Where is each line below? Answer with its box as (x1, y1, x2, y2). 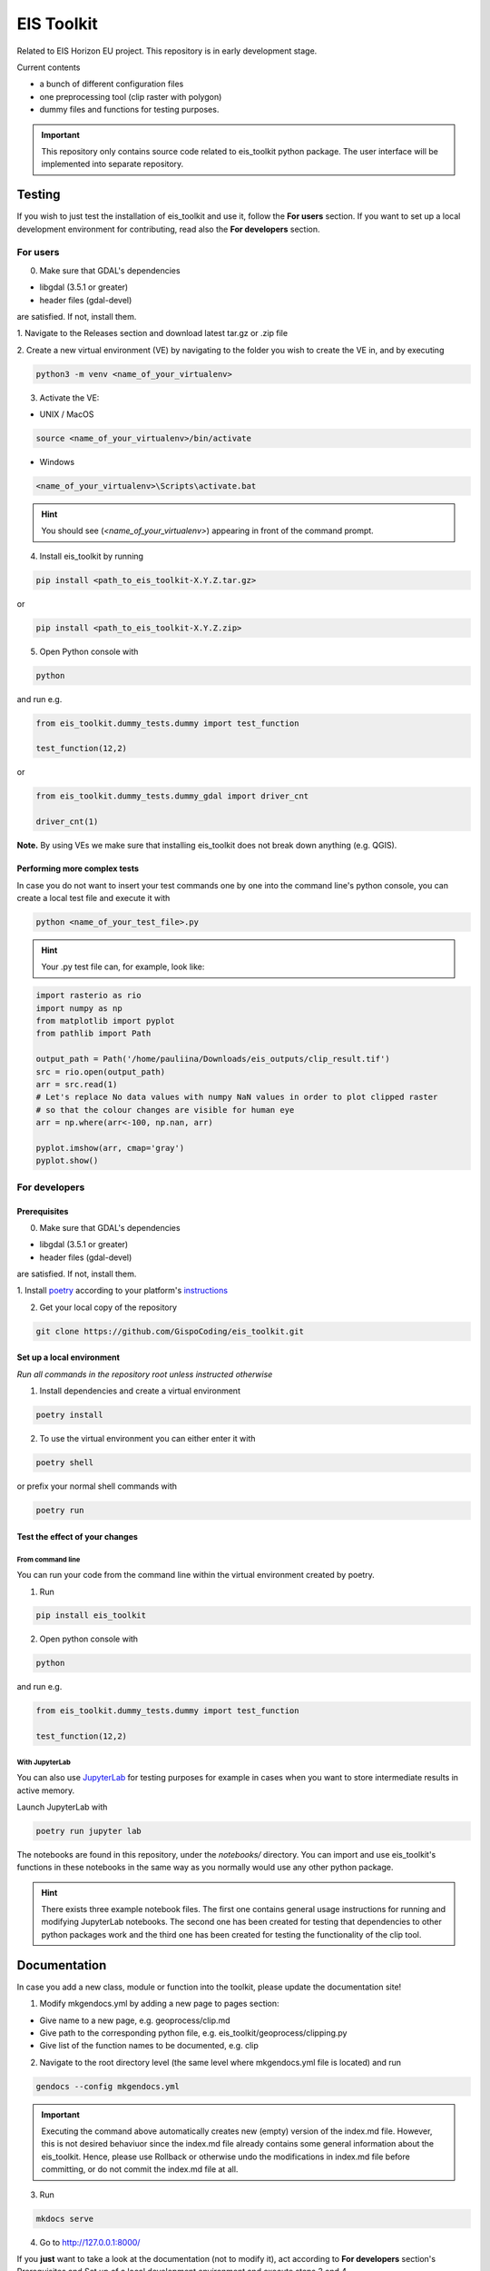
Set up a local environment (16, 1352, 120, 1363)
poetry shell (35, 1458, 94, 1468)
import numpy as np (35, 1003, 122, 1013)
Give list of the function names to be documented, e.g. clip (39, 2040, 259, 2051)
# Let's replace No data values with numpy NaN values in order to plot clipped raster (35, 1092, 438, 1103)
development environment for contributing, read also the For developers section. (16, 223, 320, 234)
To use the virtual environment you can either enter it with (39, 1433, 256, 1444)
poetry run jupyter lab (35, 1826, 142, 1836)
